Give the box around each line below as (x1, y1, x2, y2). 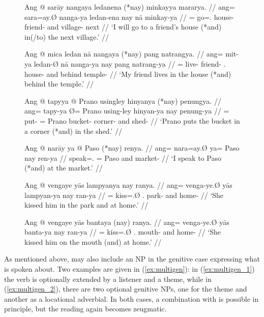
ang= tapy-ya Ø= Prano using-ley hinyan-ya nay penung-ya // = (24, 105, 229, 116)
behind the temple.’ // (24, 78, 94, 89)
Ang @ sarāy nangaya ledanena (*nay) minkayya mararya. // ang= (24, 2, 235, 12)
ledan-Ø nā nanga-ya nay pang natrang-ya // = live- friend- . (34, 58, 226, 69)
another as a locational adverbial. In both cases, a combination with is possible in (4, 293, 259, 304)
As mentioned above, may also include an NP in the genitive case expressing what (4, 253, 260, 264)
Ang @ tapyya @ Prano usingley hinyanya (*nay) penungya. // (24, 95, 221, 106)
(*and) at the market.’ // (24, 162, 103, 173)
